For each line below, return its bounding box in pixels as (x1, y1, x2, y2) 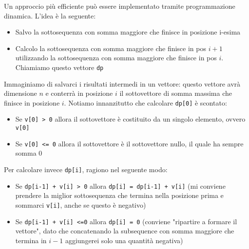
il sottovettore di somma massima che (119, 88, 232, 98)
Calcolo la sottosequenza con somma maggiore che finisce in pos (15, 43, 206, 53)
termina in (15, 235, 47, 245)
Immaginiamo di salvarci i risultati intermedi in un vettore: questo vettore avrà (4, 78, 241, 89)
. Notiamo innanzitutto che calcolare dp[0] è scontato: (64, 97, 227, 107)
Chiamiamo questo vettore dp (15, 62, 104, 72)
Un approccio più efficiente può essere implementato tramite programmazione (4, 1, 235, 11)
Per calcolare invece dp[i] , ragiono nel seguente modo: (4, 164, 168, 175)
